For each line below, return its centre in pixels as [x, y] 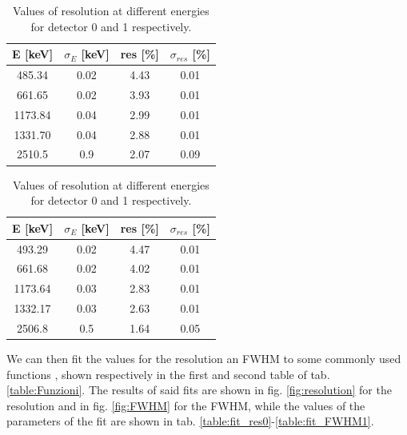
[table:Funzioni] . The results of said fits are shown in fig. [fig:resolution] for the [199, 390]
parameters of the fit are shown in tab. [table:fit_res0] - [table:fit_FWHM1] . [190, 421]
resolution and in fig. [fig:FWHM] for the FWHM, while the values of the [186, 405]
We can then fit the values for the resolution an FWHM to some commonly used [204, 358]
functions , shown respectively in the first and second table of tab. [168, 374]
